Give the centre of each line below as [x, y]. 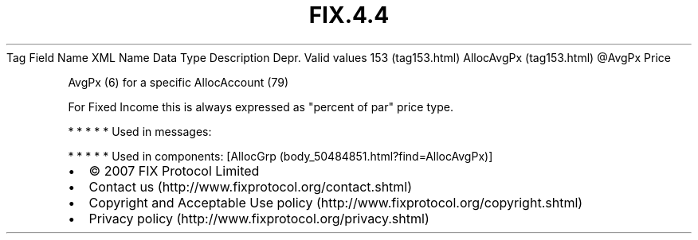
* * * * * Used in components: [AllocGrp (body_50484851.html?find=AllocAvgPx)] [280, 156]
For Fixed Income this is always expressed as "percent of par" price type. [261, 106]
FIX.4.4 [349, 15]
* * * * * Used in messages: [140, 131]
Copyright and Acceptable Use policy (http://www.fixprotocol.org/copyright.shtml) [336, 202]
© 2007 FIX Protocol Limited [174, 170]
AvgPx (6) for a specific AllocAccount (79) [178, 82]
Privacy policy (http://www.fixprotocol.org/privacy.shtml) [259, 218]
